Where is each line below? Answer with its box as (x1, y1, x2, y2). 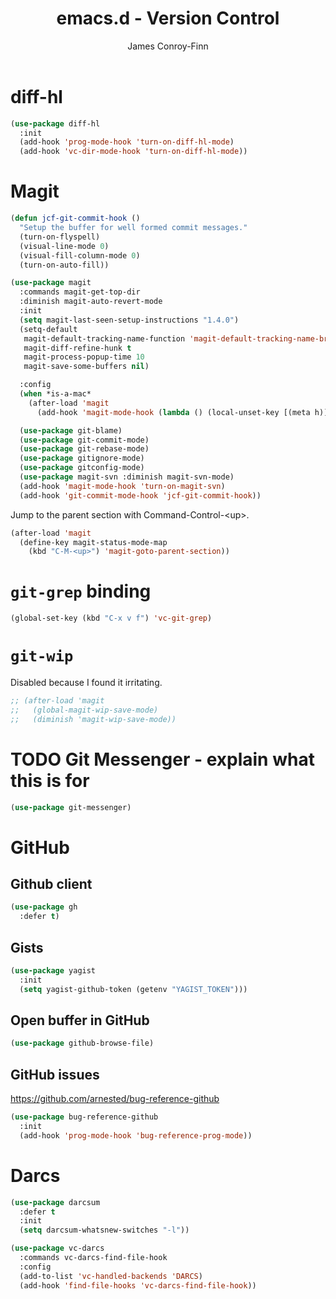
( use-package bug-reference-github (10, 1112, 159, 1122)
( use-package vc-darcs (10, 1243, 105, 1254)
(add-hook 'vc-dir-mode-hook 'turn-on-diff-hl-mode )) (19, 147, 248, 157)
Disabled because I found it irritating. (10, 677, 163, 688)
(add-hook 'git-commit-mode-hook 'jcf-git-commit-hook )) (19, 490, 262, 501)
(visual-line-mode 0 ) (19, 241, 110, 251)
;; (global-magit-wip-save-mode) (10, 705, 159, 715)
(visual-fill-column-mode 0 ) (19, 250, 141, 261)
